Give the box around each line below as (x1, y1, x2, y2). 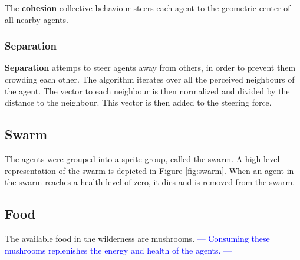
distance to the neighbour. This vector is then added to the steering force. (5, 96, 272, 108)
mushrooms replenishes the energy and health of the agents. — (5, 243, 232, 256)
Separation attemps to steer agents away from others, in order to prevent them (5, 61, 296, 74)
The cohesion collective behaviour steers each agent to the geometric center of (5, 2, 291, 14)
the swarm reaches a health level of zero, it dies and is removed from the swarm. (5, 176, 295, 188)
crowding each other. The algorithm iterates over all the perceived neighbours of (5, 73, 295, 85)
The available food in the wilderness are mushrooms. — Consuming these (5, 232, 270, 244)
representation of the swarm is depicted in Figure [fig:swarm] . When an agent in (5, 164, 294, 176)
